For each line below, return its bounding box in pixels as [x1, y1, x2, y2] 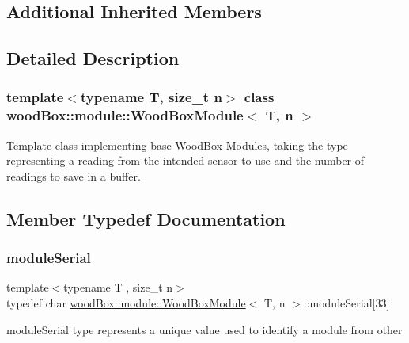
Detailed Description [6, 46, 180, 71]
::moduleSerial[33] [303, 295, 390, 311]
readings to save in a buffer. [6, 167, 141, 184]
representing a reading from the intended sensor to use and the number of [6, 152, 365, 169]
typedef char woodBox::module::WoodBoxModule [6, 295, 246, 311]
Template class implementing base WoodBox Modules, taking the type [6, 136, 348, 153]
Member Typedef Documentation [6, 206, 286, 231]
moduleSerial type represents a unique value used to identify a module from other [6, 321, 403, 337]
